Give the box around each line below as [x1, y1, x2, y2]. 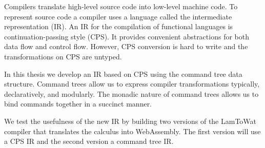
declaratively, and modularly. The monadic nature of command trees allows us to [4, 88, 259, 99]
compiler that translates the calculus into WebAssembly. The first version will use [4, 125, 261, 136]
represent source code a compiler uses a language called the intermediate [4, 11, 232, 22]
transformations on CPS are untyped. [4, 51, 122, 61]
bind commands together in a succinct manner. [4, 98, 152, 109]
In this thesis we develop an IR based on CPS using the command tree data [4, 68, 242, 79]
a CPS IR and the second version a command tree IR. [4, 136, 174, 146]
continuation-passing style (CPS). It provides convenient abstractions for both [4, 31, 249, 41]
